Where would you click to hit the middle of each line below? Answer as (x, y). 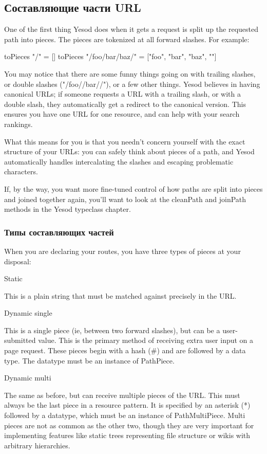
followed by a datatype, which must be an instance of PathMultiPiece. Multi (125, 415)
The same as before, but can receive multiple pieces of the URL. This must (122, 395)
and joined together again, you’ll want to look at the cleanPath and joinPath (125, 199)
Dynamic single (28, 313)
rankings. (18, 124)
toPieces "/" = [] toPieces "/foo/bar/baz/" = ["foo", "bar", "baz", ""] (110, 56)
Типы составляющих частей (59, 232)
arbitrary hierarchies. (37, 445)
